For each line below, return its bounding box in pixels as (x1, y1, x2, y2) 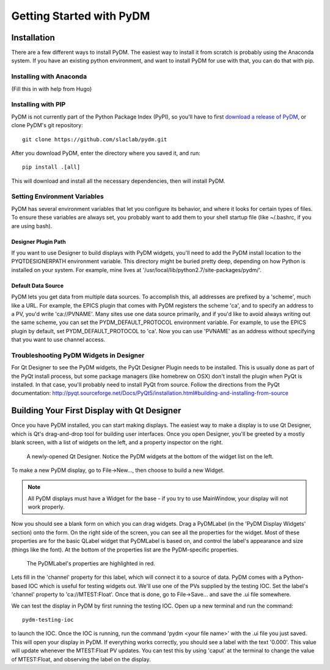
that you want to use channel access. (11, 336, 106, 344)
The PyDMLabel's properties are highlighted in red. (26, 560, 155, 567)
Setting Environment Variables (11, 193, 104, 201)
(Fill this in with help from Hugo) (11, 85, 92, 92)
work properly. (28, 503, 65, 510)
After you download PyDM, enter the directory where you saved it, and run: (11, 149, 201, 156)
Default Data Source (11, 282, 64, 289)
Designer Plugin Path (11, 238, 67, 245)
